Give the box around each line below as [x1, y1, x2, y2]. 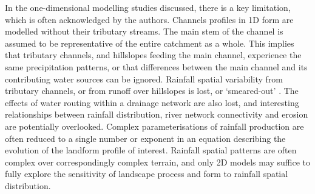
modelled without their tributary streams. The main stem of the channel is [5, 25, 283, 38]
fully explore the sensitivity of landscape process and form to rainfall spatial [5, 167, 288, 180]
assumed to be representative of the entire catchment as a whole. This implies [5, 36, 294, 49]
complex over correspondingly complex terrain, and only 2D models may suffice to [5, 155, 311, 168]
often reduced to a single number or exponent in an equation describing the [5, 132, 286, 144]
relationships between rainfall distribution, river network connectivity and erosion [5, 108, 308, 121]
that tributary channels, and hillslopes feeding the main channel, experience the [5, 48, 302, 61]
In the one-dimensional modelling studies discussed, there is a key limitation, [5, 1, 291, 13]
